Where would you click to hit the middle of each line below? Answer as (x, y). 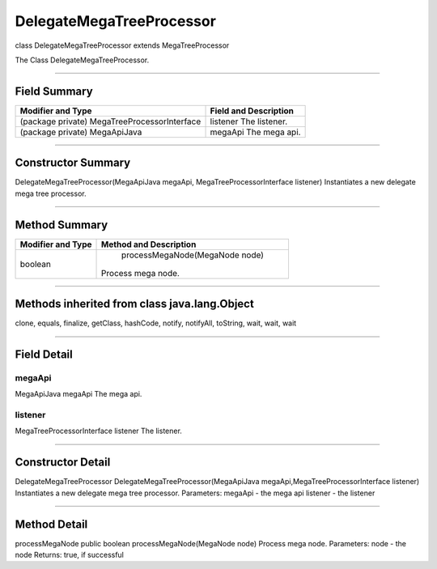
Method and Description (149, 244)
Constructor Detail (63, 463)
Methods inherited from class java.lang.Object (134, 304)
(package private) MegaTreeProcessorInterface (110, 121)
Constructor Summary (73, 163)
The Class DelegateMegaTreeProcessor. (82, 60)
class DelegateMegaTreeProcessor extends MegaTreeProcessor (122, 45)
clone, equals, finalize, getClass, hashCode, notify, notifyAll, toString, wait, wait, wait (156, 323)
